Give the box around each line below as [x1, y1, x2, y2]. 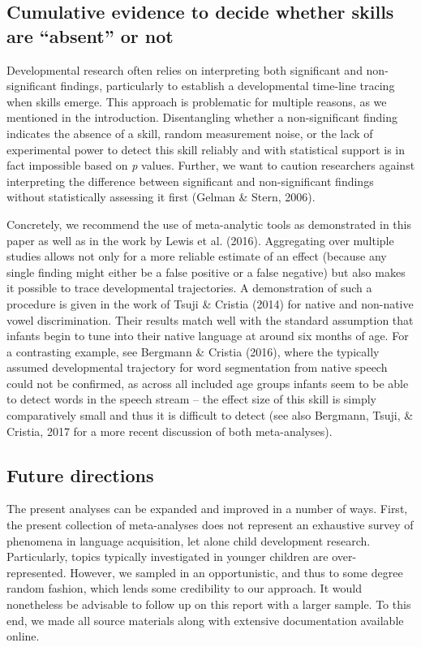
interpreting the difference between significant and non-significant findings [6, 172, 374, 189]
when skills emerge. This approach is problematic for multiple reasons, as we [6, 93, 387, 110]
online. [6, 628, 40, 645]
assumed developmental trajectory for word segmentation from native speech [6, 359, 388, 376]
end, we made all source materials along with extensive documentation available [6, 611, 404, 628]
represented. [6, 563, 67, 580]
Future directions [6, 462, 154, 487]
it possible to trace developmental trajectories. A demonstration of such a [6, 279, 372, 296]
